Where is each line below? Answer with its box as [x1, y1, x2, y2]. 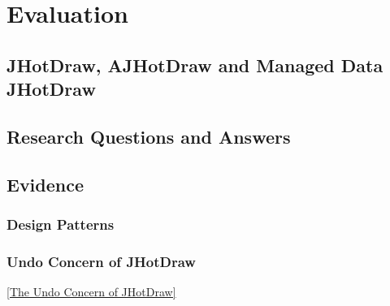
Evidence [6, 171, 84, 196]
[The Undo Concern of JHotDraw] [6, 283, 176, 300]
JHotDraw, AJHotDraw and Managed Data [6, 52, 383, 77]
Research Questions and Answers [6, 123, 291, 149]
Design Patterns [6, 214, 115, 235]
